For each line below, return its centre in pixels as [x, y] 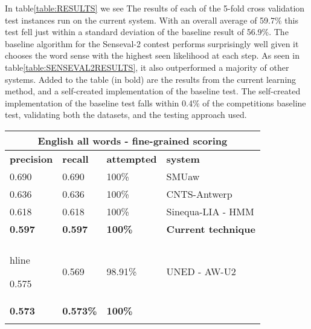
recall [75, 158]
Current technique [211, 229]
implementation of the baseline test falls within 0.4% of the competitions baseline [155, 103]
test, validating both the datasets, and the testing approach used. [126, 115]
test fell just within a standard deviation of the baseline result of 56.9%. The [147, 32]
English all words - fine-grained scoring [133, 140]
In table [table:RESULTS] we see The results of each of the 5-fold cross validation [155, 8]
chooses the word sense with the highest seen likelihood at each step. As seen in [152, 55]
